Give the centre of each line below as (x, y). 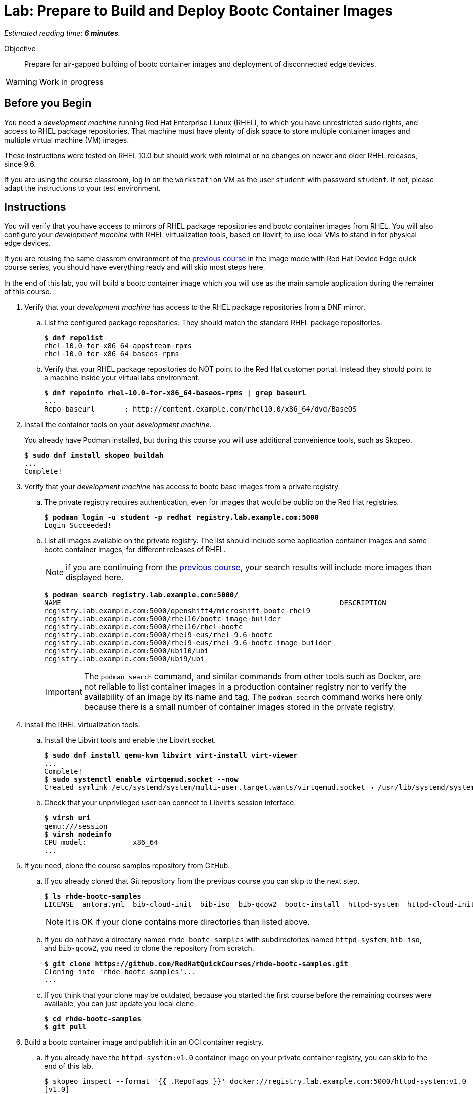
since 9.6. (20, 164)
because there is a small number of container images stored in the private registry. (240, 707)
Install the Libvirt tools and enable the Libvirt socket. (130, 740)
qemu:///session (76, 826)
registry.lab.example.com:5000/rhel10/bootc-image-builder (163, 619)
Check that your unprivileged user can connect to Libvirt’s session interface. (170, 803)
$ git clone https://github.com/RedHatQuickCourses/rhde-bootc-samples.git (196, 964)
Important (64, 692)
